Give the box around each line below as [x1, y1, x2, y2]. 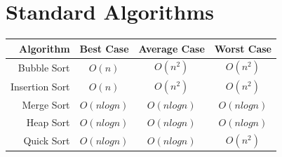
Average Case [138, 41, 205, 55]
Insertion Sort [11, 78, 70, 93]
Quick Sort [23, 132, 70, 147]
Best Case [79, 41, 129, 55]
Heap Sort [26, 114, 70, 129]
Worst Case [214, 41, 271, 55]
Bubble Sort [18, 60, 70, 74]
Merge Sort [22, 97, 70, 111]
